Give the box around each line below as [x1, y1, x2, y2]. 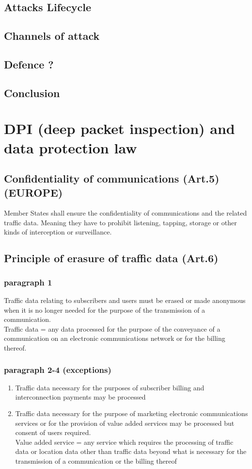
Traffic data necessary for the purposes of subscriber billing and [15, 382, 205, 392]
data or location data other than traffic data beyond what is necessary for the [15, 446, 247, 456]
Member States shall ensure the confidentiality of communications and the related [4, 208, 247, 218]
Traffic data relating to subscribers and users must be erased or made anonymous [4, 295, 246, 305]
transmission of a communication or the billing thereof [15, 456, 177, 466]
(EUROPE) [4, 185, 63, 200]
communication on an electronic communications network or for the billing [4, 333, 225, 343]
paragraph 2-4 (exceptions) [4, 363, 111, 375]
